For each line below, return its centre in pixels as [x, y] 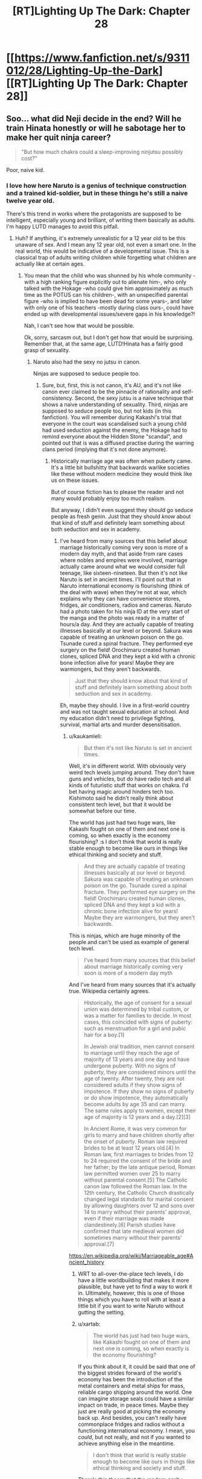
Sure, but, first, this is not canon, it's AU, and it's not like [112, 385]
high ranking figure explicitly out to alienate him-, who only [114, 282]
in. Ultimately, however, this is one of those [131, 1293]
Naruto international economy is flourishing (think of [125, 586]
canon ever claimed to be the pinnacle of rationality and [111, 392]
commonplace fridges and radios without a [131, 1424]
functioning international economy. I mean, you [136, 1431]
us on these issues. [75, 480]
